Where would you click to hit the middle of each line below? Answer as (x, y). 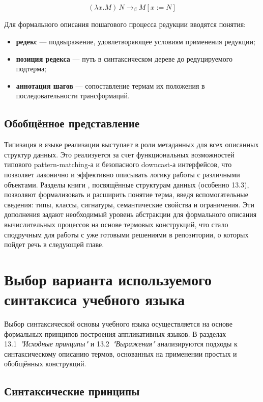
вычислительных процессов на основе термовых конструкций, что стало (116, 224)
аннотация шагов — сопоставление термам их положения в (110, 85)
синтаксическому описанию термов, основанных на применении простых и (121, 353)
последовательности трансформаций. (73, 96)
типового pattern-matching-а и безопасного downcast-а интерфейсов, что (118, 164)
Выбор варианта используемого (108, 279)
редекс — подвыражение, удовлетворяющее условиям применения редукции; (136, 42)
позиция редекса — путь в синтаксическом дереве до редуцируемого (124, 58)
